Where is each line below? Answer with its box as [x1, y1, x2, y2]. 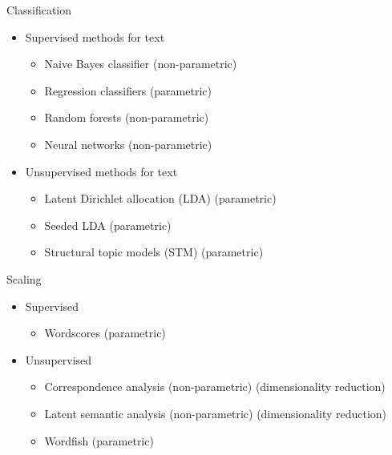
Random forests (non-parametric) [44, 109, 209, 126]
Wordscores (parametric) [44, 324, 166, 341]
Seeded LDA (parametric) [44, 216, 172, 233]
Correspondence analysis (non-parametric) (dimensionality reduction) [44, 378, 386, 395]
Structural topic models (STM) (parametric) [44, 244, 264, 260]
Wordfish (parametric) [44, 432, 154, 449]
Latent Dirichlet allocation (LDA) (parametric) [44, 190, 277, 207]
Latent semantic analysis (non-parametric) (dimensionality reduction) [44, 405, 387, 421]
